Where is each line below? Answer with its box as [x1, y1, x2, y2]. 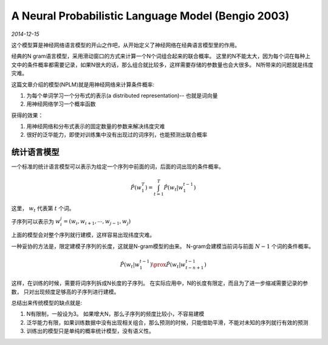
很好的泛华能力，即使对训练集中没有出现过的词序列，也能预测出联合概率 [26, 131, 208, 138]
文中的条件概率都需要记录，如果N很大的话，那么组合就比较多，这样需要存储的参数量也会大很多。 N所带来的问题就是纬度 [11, 61, 314, 68]
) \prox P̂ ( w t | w [149, 261, 186, 270]
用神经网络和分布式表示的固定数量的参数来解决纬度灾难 [26, 123, 165, 130]
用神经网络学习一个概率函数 [26, 100, 96, 108]
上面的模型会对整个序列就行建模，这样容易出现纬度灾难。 [11, 231, 155, 239]
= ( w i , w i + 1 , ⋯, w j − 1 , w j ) [63, 218, 131, 227]
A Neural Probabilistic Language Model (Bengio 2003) [11, 9, 290, 22]
